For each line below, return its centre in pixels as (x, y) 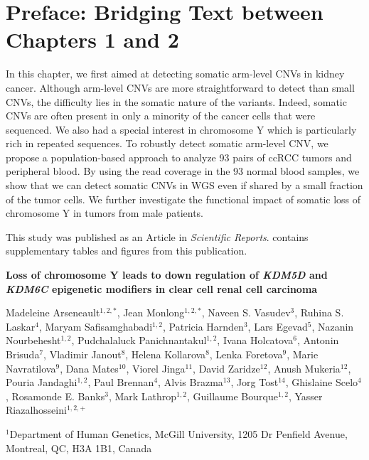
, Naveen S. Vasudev (246, 312)
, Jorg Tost (255, 382)
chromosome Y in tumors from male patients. (105, 213)
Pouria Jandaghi (42, 382)
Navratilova (31, 368)
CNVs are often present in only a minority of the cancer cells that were (161, 116)
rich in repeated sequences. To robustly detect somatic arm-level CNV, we (167, 143)
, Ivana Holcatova (255, 340)
